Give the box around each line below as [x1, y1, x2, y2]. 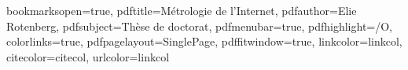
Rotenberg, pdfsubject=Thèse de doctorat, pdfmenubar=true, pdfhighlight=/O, [6, 17, 393, 34]
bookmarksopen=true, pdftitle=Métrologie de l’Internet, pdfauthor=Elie [6, 2, 357, 18]
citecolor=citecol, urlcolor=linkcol [6, 48, 170, 64]
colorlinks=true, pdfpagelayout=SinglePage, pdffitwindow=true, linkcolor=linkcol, [6, 33, 402, 50]
